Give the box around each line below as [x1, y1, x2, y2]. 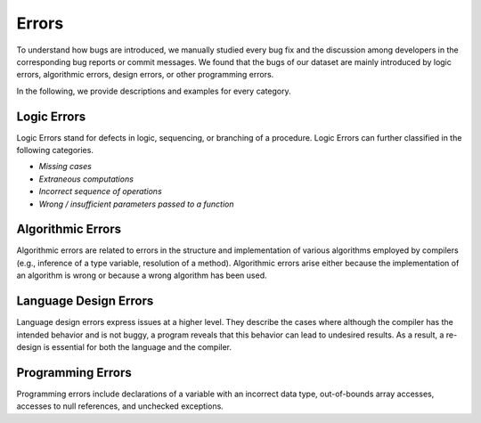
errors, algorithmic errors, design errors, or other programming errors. [16, 69, 274, 80]
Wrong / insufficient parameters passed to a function [38, 199, 235, 209]
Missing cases [38, 161, 93, 172]
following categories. [16, 145, 94, 156]
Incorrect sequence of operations [38, 186, 162, 197]
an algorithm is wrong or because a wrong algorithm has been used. [16, 270, 267, 281]
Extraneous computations [38, 174, 134, 184]
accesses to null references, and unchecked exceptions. [16, 401, 224, 411]
